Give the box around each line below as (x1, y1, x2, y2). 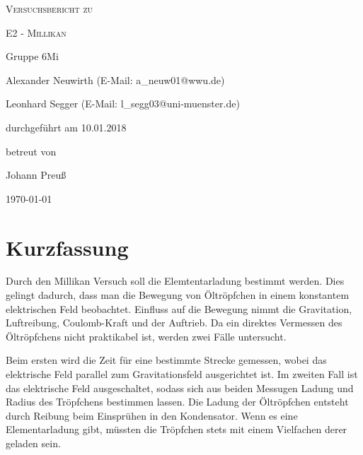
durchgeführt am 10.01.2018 (6, 119, 127, 134)
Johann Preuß (6, 167, 67, 182)
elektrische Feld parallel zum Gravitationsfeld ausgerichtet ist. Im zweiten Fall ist (6, 367, 358, 382)
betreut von (6, 143, 57, 158)
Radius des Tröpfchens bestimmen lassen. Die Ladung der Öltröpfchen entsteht (6, 394, 349, 409)
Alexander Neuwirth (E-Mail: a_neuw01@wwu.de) (6, 72, 225, 87)
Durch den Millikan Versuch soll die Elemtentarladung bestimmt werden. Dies (6, 273, 345, 288)
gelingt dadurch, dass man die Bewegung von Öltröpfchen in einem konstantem (6, 288, 350, 302)
